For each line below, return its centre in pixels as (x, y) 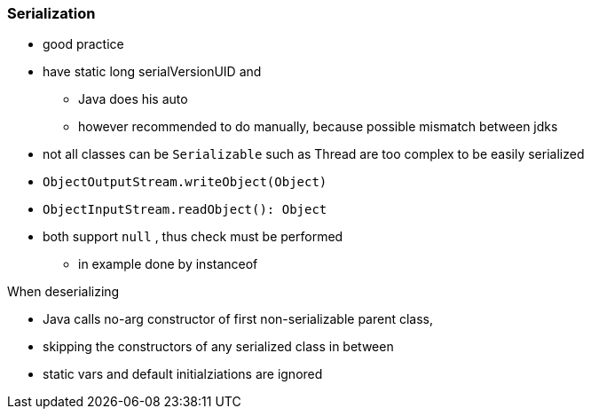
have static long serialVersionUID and (152, 72)
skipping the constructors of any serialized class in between (218, 347)
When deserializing (63, 292)
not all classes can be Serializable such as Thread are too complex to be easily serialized (314, 154)
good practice (83, 44)
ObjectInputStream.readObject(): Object (185, 210)
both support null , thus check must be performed (193, 237)
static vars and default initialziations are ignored (183, 374)
